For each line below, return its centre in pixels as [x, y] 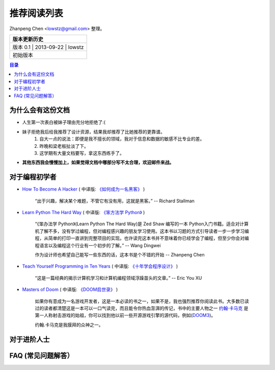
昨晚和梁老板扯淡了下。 [64, 146]
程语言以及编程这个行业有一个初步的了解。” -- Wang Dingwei [98, 245]
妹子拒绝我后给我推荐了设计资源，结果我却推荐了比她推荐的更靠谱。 [93, 131]
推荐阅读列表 [36, 13]
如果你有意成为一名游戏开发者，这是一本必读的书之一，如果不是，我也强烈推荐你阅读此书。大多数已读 [142, 301]
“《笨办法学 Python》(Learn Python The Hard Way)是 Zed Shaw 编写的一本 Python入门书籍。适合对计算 [142, 224]
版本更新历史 [28, 39]
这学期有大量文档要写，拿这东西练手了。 [82, 153]
